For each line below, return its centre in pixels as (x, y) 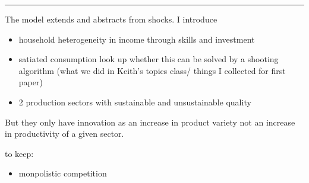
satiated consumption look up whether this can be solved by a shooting (149, 59)
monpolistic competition (63, 173)
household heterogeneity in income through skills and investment (137, 39)
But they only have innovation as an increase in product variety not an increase (150, 122)
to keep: (19, 153)
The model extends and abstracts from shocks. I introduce (111, 19)
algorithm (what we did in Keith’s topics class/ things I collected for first (152, 70)
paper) (31, 82)
